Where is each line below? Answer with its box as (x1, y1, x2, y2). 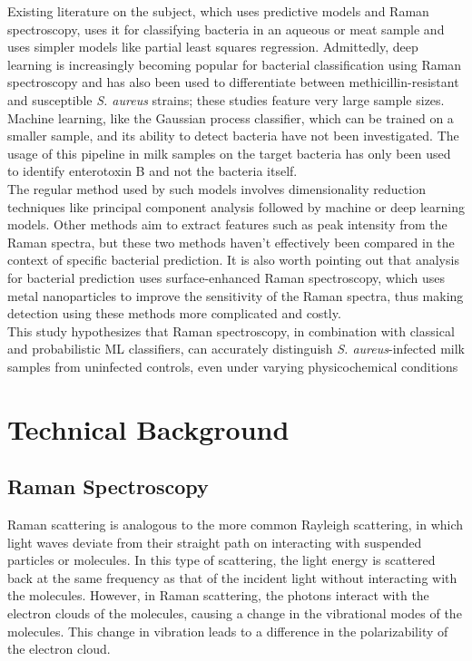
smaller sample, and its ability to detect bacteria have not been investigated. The (7, 126, 459, 145)
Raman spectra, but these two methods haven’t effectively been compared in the (7, 232, 455, 251)
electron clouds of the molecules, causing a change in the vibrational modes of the (7, 604, 462, 623)
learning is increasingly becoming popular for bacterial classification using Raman (7, 54, 462, 73)
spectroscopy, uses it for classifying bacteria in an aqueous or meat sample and (7, 19, 445, 38)
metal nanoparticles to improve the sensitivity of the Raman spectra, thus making (7, 286, 464, 305)
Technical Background (7, 410, 290, 447)
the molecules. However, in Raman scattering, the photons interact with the (7, 586, 429, 605)
